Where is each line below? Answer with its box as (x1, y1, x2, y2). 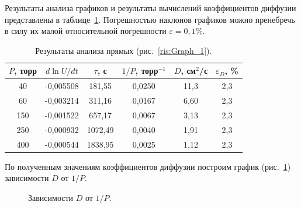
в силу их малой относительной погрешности (5, 25, 167, 37)
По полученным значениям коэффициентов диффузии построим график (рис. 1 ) (5, 160, 291, 172)
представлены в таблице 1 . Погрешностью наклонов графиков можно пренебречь (5, 13, 295, 25)
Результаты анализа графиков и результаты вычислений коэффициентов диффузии (5, 2, 296, 13)
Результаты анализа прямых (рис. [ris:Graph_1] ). (35, 44, 212, 56)
